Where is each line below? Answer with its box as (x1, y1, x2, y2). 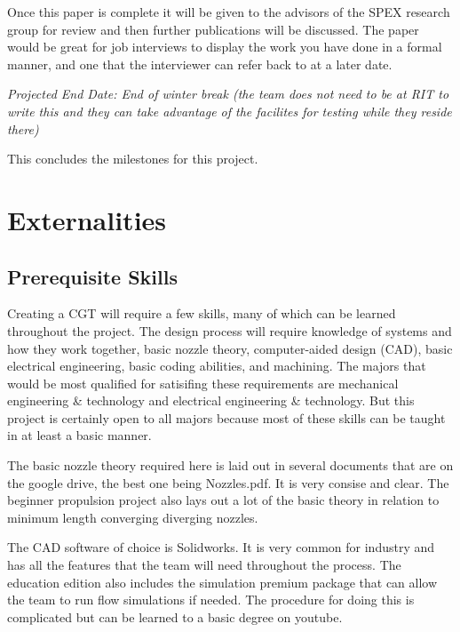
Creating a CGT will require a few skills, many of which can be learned (7, 304, 396, 323)
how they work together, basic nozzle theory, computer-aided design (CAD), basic (7, 339, 453, 357)
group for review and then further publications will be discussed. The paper (7, 20, 419, 38)
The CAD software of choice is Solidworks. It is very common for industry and (7, 538, 435, 556)
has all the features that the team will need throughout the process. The (7, 556, 401, 574)
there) (7, 119, 39, 138)
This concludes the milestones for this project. (7, 149, 258, 168)
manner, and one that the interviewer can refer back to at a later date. (7, 54, 393, 73)
